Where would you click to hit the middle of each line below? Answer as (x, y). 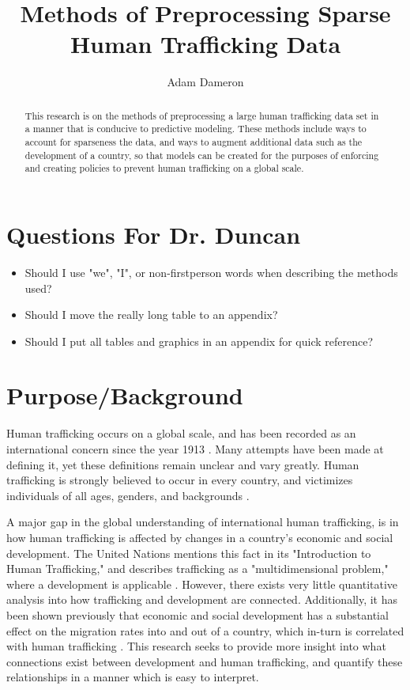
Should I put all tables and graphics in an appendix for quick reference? (199, 341)
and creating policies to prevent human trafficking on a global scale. (164, 168)
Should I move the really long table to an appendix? (151, 315)
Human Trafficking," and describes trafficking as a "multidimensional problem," (197, 569)
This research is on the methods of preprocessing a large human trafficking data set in (202, 115)
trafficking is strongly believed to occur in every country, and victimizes (180, 480)
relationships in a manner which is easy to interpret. (133, 677)
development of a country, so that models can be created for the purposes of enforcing (202, 155)
